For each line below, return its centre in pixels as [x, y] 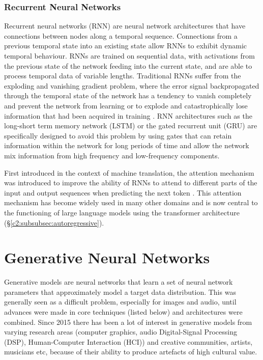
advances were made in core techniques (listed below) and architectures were [123, 312]
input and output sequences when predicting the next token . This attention [123, 192]
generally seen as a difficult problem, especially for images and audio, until [120, 302]
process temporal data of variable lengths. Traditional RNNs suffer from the [123, 76]
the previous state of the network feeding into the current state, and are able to [128, 65]
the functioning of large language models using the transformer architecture [122, 212]
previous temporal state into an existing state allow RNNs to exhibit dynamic [126, 46]
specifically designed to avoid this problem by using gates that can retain [118, 135]
